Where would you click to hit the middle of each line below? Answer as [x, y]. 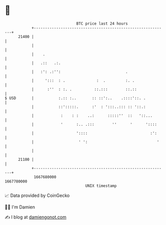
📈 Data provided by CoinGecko [37, 195]
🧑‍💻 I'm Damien [20, 207]
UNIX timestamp [101, 186]
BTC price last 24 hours [102, 24]
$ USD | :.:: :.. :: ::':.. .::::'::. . [75, 98]
